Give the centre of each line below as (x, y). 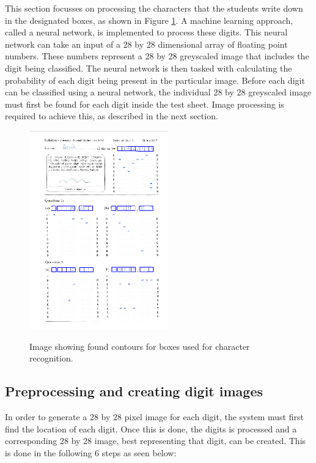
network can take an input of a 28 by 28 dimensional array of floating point (146, 44)
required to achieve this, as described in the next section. (112, 116)
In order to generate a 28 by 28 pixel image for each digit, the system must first (154, 417)
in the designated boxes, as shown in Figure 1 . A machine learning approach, (149, 20)
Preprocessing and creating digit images (134, 391)
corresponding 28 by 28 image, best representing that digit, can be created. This (156, 441)
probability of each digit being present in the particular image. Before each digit (155, 80)
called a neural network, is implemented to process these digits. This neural (146, 32)
